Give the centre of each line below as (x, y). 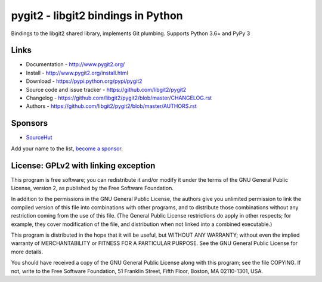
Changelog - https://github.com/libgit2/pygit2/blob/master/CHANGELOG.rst (119, 98)
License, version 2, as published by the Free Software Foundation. (92, 188)
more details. (27, 252)
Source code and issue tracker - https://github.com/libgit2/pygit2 (106, 89)
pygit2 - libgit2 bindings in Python (97, 16)
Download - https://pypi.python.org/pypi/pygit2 (84, 81)
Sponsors (29, 123)
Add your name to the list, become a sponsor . (67, 148)
